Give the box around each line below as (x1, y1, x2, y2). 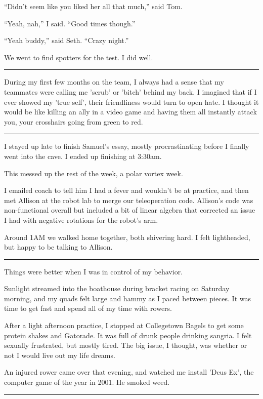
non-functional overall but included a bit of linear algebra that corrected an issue (4, 205, 255, 215)
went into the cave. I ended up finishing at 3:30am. (4, 150, 162, 161)
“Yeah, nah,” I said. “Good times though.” (4, 18, 136, 28)
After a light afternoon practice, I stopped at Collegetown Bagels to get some (4, 320, 244, 331)
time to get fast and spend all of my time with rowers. (4, 303, 172, 313)
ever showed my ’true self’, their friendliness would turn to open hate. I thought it (4, 96, 259, 107)
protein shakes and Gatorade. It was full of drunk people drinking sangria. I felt (4, 330, 252, 340)
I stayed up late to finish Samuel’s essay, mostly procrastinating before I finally (4, 141, 249, 151)
